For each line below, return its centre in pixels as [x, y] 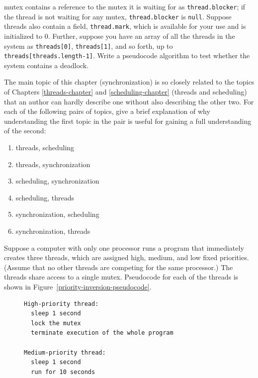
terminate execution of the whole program [102, 333]
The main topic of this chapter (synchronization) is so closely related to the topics [129, 82]
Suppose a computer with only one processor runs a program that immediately [124, 247]
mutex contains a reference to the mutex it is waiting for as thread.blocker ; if [125, 6]
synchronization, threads [53, 231]
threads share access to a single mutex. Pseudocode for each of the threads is [121, 277]
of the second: [25, 131]
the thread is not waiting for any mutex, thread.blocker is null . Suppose [118, 16]
